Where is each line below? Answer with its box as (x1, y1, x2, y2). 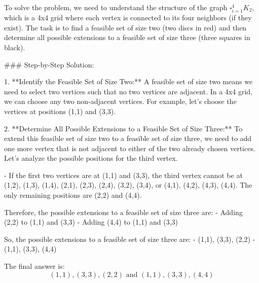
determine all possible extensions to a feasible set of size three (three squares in (4, 32, 250, 43)
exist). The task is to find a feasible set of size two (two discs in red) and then (4, 22, 247, 32)
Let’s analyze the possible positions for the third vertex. (4, 153, 178, 163)
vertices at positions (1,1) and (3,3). (4, 105, 116, 116)
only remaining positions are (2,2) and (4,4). (4, 190, 142, 200)
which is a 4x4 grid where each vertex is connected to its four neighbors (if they (4, 12, 252, 23)
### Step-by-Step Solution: (4, 59, 94, 69)
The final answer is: (4, 261, 65, 271)
